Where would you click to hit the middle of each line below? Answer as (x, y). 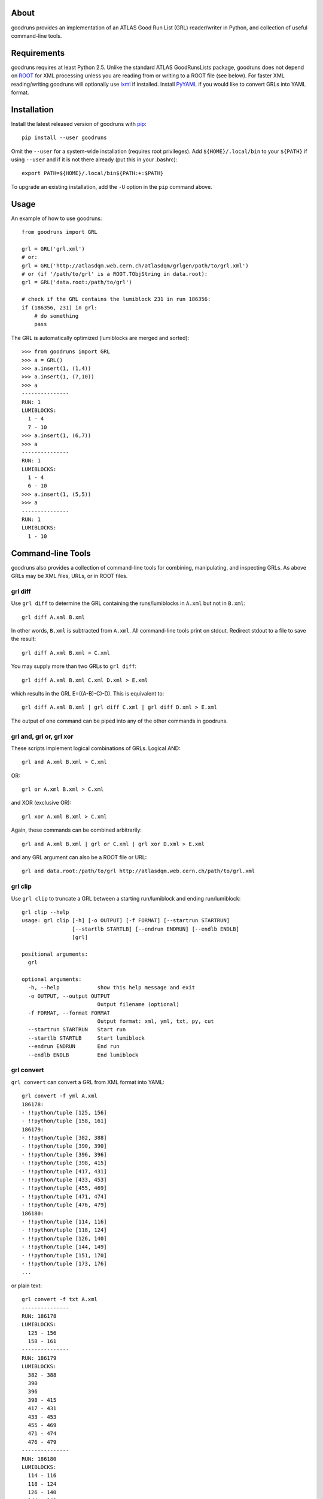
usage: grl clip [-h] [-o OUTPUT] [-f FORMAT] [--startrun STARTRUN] (126, 921)
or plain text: (26, 1286)
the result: (24, 639)
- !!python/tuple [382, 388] (64, 1138)
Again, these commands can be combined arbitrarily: (76, 830)
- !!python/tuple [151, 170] (64, 1255)
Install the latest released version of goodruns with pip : (79, 124)
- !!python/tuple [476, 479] (64, 1205)
